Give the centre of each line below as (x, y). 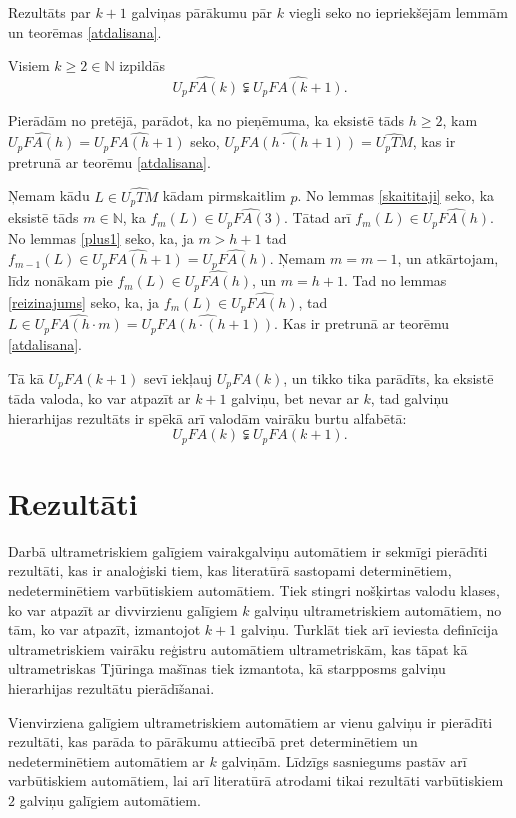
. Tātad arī (317, 217)
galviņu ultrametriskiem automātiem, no (378, 609)
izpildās (142, 65)
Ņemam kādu (49, 195)
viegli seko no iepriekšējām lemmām (398, 12)
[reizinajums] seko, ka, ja (84, 301)
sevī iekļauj (178, 377)
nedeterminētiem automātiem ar (106, 760)
